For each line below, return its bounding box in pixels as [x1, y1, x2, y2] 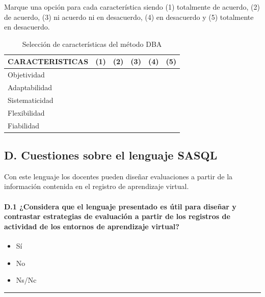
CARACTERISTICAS [8, 56, 89, 67]
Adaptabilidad [8, 82, 52, 93]
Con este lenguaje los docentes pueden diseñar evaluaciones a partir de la [4, 171, 233, 181]
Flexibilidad [8, 107, 45, 118]
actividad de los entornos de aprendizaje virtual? [4, 221, 179, 231]
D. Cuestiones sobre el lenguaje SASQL [4, 147, 218, 163]
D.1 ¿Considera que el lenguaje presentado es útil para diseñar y [4, 201, 236, 211]
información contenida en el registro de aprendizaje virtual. [4, 181, 189, 192]
